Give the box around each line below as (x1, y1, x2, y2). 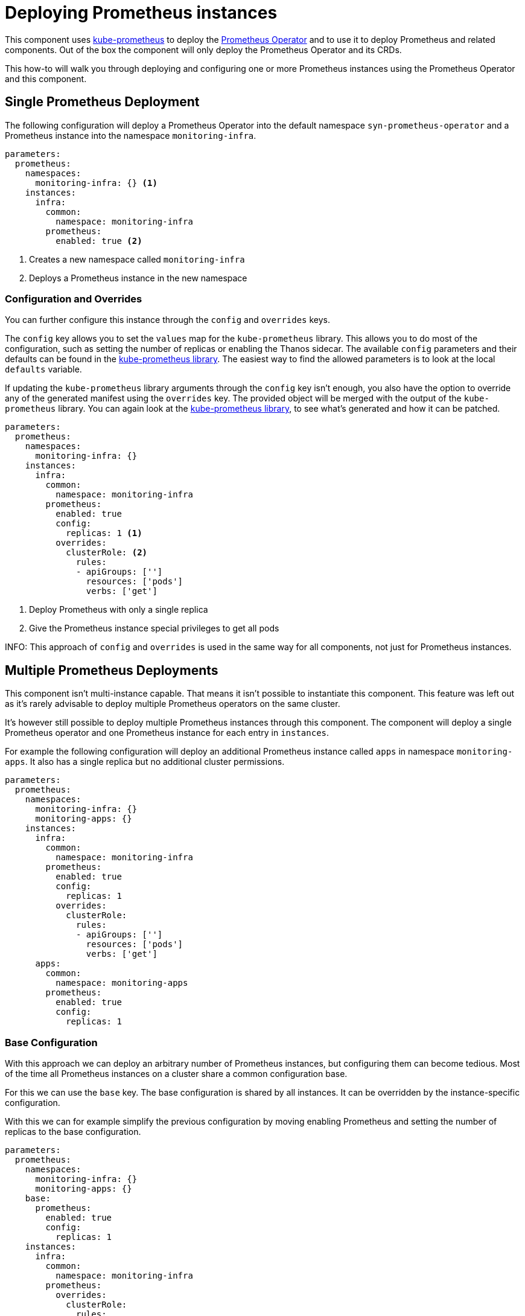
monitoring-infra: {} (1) (35, 177, 157, 188)
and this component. (5, 73, 87, 84)
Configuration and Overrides (5, 292, 142, 305)
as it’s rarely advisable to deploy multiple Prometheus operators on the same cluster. (5, 698, 340, 709)
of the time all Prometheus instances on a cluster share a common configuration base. (5, 1068, 348, 1079)
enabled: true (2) (56, 235, 142, 246)
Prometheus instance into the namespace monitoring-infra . (5, 130, 256, 141)
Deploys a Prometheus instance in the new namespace (29, 272, 247, 283)
